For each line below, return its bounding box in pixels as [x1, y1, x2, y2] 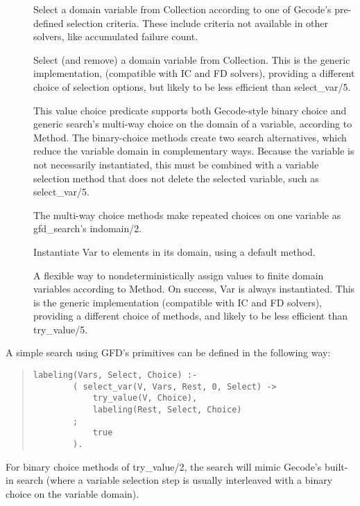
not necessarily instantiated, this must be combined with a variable [33, 157, 319, 171]
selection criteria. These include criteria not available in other [67, 15, 329, 30]
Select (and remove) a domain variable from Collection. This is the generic [33, 52, 350, 67]
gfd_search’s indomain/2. [33, 221, 142, 236]
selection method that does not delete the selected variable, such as [33, 171, 319, 185]
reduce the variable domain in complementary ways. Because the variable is [33, 143, 354, 158]
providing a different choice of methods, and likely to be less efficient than [33, 308, 348, 323]
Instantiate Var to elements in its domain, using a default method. [33, 244, 316, 259]
